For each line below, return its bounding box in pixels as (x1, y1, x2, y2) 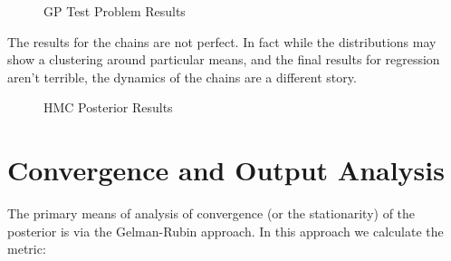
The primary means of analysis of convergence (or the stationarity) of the (7, 204, 416, 223)
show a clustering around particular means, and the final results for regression (7, 50, 440, 69)
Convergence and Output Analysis (7, 151, 445, 188)
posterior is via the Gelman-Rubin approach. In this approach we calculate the (7, 221, 444, 240)
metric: (7, 239, 46, 258)
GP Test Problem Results (43, 2, 186, 20)
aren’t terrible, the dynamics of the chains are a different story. (7, 67, 357, 86)
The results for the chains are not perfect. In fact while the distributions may (7, 32, 437, 51)
